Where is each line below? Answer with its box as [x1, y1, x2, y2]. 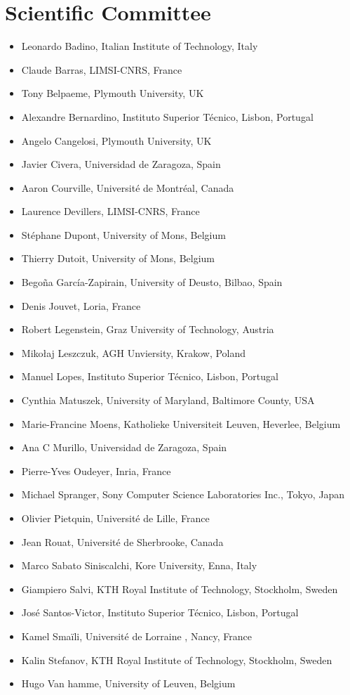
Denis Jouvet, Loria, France [21, 298, 141, 313]
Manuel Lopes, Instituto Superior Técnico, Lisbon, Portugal [21, 369, 278, 384]
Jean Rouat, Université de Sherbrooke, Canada [21, 534, 224, 549]
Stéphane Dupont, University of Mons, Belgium [21, 227, 226, 242]
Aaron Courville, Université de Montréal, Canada [21, 180, 234, 195]
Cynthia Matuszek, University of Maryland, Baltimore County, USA [21, 393, 315, 408]
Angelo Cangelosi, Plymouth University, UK [21, 133, 212, 148]
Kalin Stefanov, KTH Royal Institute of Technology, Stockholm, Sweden [21, 652, 332, 667]
